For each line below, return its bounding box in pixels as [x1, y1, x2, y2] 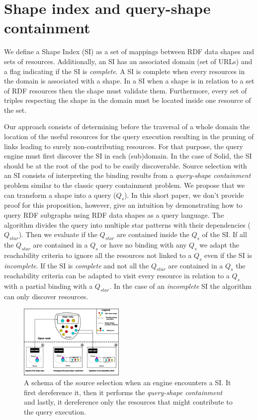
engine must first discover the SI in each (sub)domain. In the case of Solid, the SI [4, 151, 252, 161]
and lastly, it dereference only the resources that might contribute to [24, 397, 233, 407]
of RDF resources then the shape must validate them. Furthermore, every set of [4, 85, 247, 95]
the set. [4, 104, 27, 115]
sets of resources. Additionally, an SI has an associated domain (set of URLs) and [4, 56, 253, 66]
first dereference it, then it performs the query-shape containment [24, 387, 223, 397]
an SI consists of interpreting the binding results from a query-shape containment [4, 170, 251, 180]
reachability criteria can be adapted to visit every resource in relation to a [4, 270, 230, 281]
